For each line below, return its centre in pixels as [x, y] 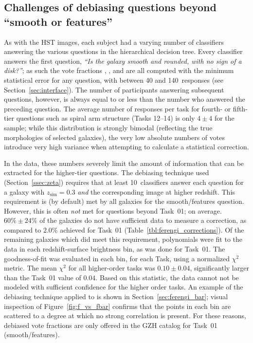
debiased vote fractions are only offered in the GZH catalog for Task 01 [111, 325]
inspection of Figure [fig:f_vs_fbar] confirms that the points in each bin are [117, 306]
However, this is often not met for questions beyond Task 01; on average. [113, 210]
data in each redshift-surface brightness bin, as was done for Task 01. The [115, 249]
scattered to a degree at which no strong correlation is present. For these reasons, [125, 316]
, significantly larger [219, 268]
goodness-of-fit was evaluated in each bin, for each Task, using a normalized [117, 258]
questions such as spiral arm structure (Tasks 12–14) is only [106, 118]
